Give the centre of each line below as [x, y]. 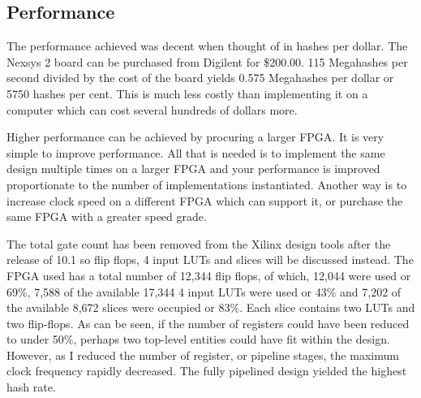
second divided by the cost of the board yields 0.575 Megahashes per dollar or [200, 78]
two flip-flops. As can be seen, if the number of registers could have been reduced [208, 323]
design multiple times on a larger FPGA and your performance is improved [193, 169]
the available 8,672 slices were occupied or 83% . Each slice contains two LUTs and [211, 307]
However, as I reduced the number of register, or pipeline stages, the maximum [203, 355]
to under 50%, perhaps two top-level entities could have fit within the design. [198, 339]
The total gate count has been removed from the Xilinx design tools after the [199, 243]
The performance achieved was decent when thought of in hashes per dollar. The [207, 46]
